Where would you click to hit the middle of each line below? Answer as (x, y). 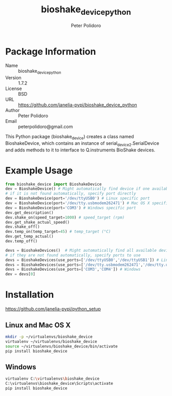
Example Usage (39, 170)
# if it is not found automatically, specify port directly (71, 194)
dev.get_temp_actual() (29, 236)
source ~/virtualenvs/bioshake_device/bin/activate (61, 346)
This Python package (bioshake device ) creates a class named (70, 137)
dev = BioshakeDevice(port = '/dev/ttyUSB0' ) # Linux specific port (78, 199)
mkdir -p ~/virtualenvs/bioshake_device (49, 337)
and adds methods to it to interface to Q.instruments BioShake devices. (80, 150)
